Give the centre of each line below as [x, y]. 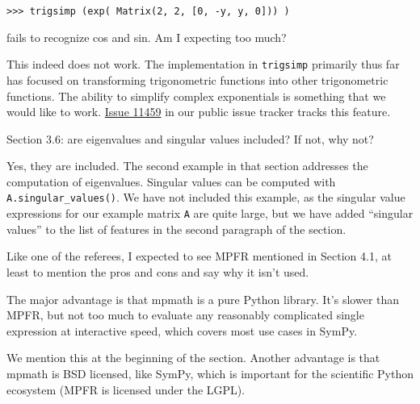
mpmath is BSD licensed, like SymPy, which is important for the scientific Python [210, 373]
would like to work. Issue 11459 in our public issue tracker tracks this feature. [199, 112]
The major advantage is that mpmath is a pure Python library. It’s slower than [203, 299]
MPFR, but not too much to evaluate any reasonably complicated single [185, 315]
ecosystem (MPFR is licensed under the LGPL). [126, 389]
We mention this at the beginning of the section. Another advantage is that [193, 358]
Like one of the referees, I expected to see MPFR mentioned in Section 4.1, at [199, 256]
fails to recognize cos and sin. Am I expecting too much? [147, 37]
